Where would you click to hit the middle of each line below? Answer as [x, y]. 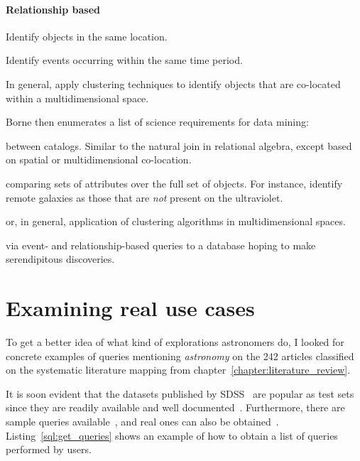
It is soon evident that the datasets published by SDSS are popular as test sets [180, 393]
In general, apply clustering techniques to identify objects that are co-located [173, 83]
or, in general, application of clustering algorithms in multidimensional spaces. [176, 221]
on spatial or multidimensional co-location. [99, 159]
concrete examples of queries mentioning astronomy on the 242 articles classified [180, 356]
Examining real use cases [130, 308]
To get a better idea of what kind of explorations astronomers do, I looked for [175, 342]
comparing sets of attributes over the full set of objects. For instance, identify [174, 183]
